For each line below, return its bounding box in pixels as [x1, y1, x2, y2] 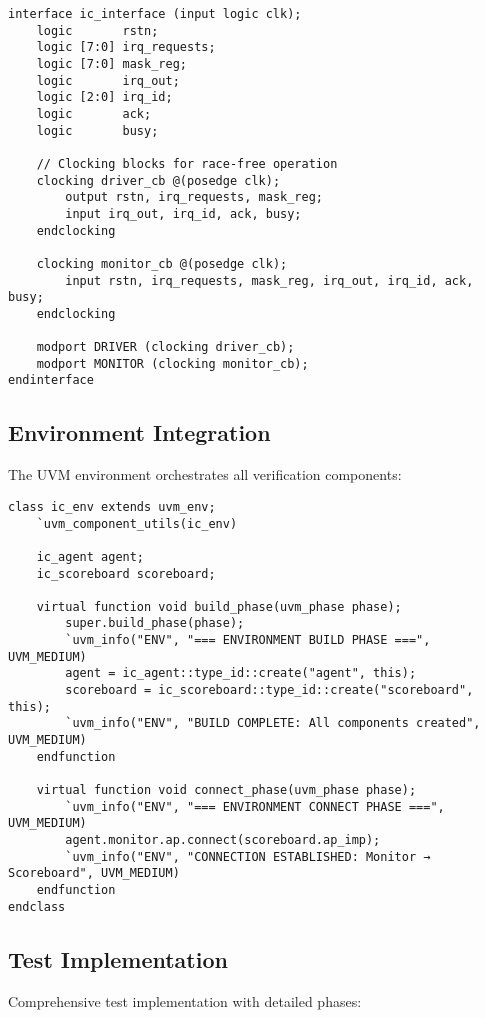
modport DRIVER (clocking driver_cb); [36, 340, 295, 355]
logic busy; [36, 123, 159, 138]
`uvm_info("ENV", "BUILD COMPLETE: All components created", [65, 716, 481, 731]
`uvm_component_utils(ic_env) [36, 516, 238, 531]
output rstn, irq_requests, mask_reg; [65, 190, 323, 205]
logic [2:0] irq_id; [36, 90, 173, 105]
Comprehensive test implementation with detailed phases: [8, 990, 362, 1011]
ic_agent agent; [36, 549, 145, 564]
